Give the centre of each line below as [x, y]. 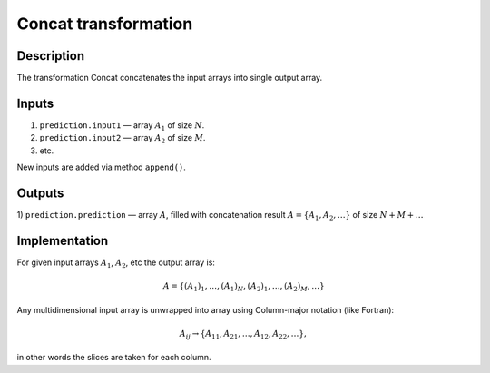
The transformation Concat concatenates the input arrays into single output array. [170, 78]
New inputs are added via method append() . [101, 167]
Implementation [63, 240]
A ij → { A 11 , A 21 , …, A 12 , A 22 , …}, [243, 334]
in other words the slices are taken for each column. [114, 358]
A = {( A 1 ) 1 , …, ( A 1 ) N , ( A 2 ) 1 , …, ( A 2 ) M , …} [244, 287]
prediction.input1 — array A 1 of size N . [122, 126]
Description [51, 56]
